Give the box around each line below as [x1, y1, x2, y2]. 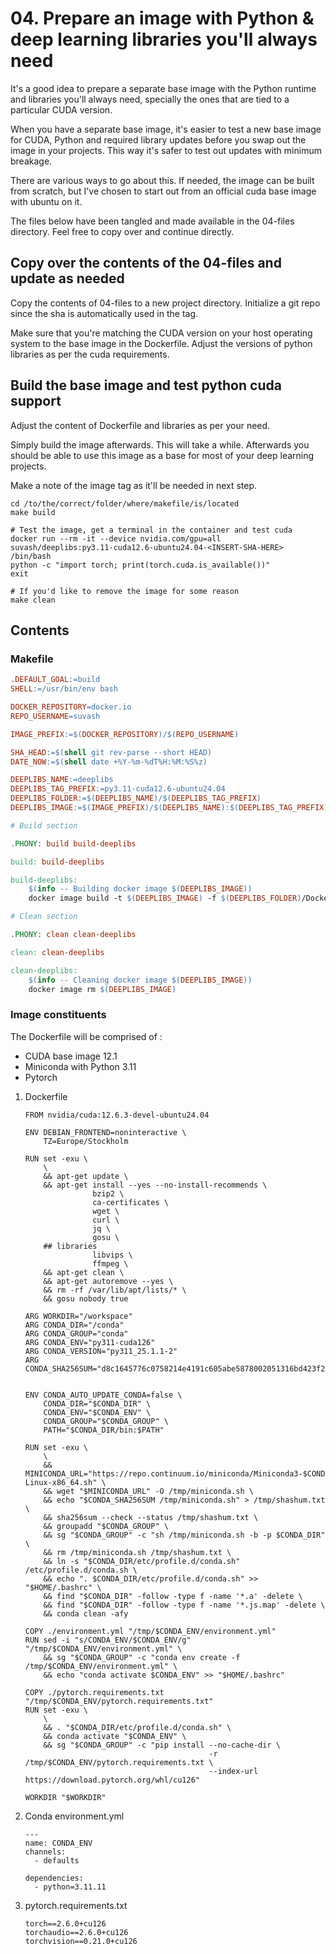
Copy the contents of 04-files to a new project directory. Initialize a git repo [10, 297, 321, 309]
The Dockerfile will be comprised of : [10, 1030, 163, 1042]
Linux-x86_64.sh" [24, 1477, 98, 1487]
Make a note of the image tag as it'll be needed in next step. [10, 479, 258, 491]
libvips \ [92, 1250, 133, 1260]
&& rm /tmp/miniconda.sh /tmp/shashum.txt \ [43, 1547, 232, 1557]
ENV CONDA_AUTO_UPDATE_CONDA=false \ [24, 1390, 183, 1400]
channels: [24, 1847, 67, 1857]
